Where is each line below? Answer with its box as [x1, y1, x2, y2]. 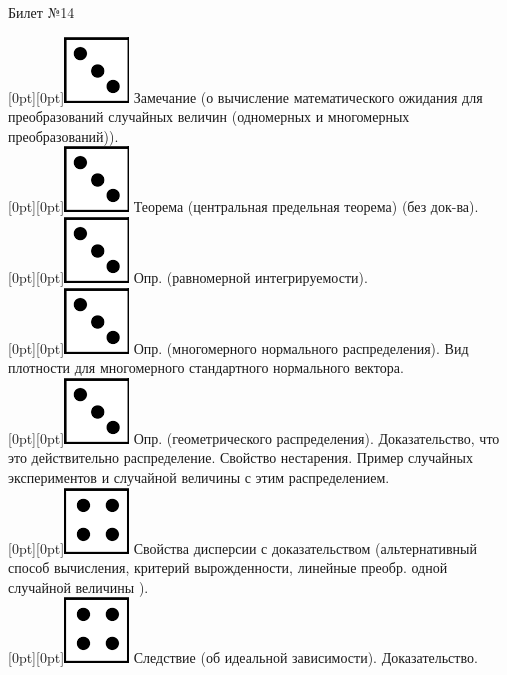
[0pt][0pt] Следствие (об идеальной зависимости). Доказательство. [8, 647, 478, 668]
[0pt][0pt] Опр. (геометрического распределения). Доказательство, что [8, 427, 500, 448]
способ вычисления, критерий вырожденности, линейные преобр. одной [8, 557, 448, 578]
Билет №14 [8, 2, 75, 22]
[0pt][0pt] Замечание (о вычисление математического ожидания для [8, 86, 483, 107]
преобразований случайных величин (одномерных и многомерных [8, 106, 410, 127]
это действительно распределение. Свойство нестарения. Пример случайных [8, 447, 473, 468]
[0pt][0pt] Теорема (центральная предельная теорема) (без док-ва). [8, 196, 479, 217]
